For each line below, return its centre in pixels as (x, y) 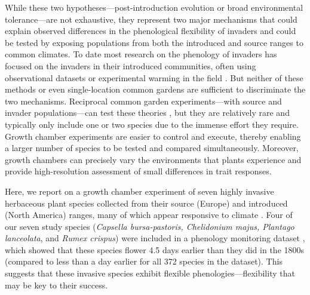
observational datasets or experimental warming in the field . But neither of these (154, 77)
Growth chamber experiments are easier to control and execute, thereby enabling (153, 136)
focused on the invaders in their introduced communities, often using (131, 65)
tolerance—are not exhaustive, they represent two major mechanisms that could (151, 19)
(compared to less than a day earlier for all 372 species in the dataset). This (144, 261)
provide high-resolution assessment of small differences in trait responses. (138, 171)
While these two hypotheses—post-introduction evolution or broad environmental (154, 7)
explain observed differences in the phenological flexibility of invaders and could (151, 31)
